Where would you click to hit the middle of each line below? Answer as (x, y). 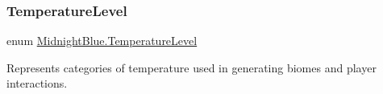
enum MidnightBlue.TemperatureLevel (102, 41)
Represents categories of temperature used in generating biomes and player (191, 67)
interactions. (37, 83)
